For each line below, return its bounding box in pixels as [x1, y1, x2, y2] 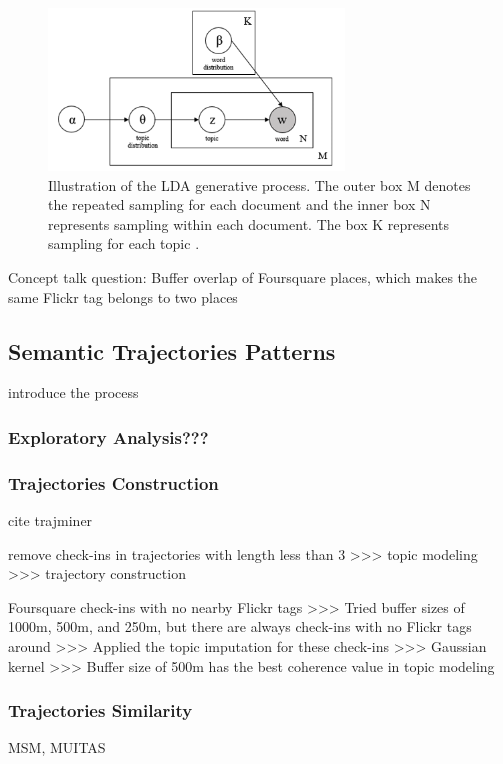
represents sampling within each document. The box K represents [48, 213, 450, 234]
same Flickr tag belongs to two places [8, 286, 238, 307]
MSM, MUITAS [8, 737, 106, 758]
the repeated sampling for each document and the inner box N [48, 194, 431, 215]
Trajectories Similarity [8, 698, 193, 723]
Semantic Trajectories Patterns [8, 335, 336, 366]
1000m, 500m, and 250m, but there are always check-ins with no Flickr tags [8, 616, 472, 637]
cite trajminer [8, 510, 93, 531]
